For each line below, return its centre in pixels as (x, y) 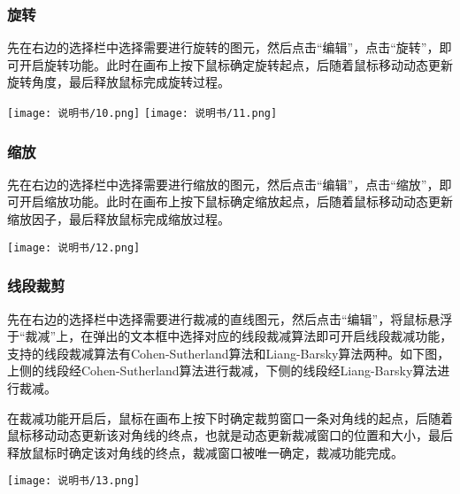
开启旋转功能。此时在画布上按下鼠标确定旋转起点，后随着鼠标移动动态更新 (236, 64)
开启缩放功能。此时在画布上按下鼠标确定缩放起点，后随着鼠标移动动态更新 (236, 201)
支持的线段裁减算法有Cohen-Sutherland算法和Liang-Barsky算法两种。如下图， (229, 353)
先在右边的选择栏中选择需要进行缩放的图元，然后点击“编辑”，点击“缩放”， (223, 184)
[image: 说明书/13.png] (74, 481)
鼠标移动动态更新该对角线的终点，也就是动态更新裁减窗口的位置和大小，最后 (230, 435)
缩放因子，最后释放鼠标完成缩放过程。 (119, 219)
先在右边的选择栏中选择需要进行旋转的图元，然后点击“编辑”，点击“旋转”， (223, 47)
